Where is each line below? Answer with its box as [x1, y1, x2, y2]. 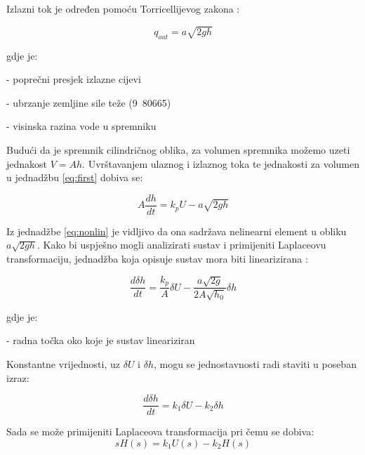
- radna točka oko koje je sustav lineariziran [6, 333, 195, 348]
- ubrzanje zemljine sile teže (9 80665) [6, 95, 171, 110]
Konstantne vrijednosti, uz [6, 356, 120, 371]
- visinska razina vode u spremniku [6, 119, 157, 133]
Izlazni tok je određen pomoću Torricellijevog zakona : [6, 1, 240, 15]
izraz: [6, 370, 29, 385]
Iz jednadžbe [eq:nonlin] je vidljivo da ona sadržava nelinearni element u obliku [6, 223, 347, 238]
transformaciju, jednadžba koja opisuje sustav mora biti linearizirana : [6, 251, 308, 265]
